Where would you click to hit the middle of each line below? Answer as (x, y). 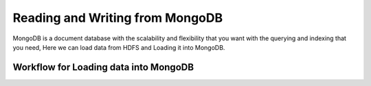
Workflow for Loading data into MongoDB (103, 67)
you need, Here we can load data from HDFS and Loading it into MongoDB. (119, 47)
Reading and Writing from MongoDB (118, 18)
